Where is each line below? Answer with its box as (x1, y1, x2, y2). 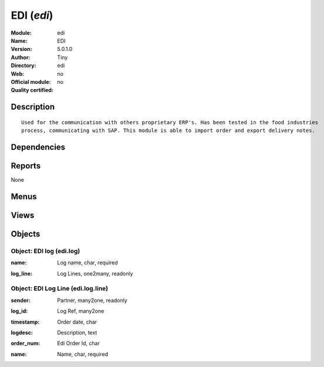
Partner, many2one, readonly (57, 297, 127, 304)
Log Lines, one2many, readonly (57, 270, 133, 277)
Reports (11, 161, 41, 171)
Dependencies (11, 142, 66, 152)
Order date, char (57, 318, 97, 325)
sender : (11, 297, 31, 304)
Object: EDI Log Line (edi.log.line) (11, 284, 109, 293)
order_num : (11, 340, 41, 347)
